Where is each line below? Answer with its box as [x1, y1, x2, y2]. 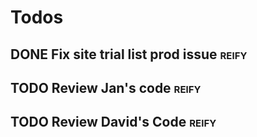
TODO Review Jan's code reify [10, 79, 202, 96]
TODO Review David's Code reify [10, 114, 217, 131]
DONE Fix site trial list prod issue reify [10, 46, 248, 63]
